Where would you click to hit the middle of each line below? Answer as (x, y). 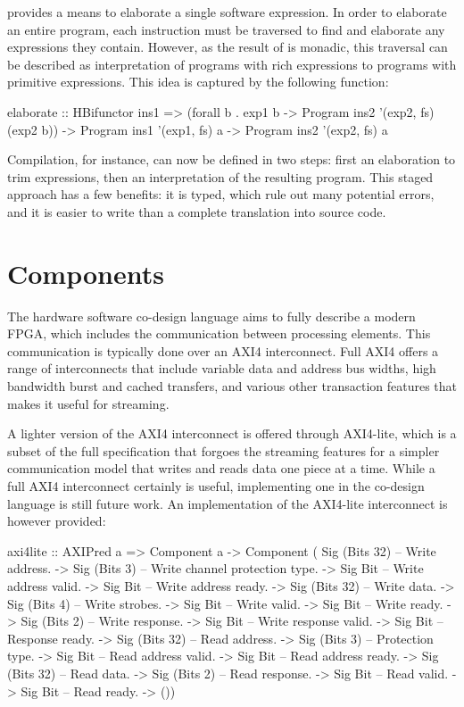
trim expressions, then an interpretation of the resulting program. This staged (220, 176)
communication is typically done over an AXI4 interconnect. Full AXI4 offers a (223, 350)
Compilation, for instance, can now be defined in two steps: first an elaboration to (232, 159)
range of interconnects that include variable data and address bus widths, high (222, 368)
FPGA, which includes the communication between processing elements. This (219, 333)
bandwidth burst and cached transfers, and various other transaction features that (232, 386)
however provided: (57, 521)
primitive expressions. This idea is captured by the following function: (198, 82)
